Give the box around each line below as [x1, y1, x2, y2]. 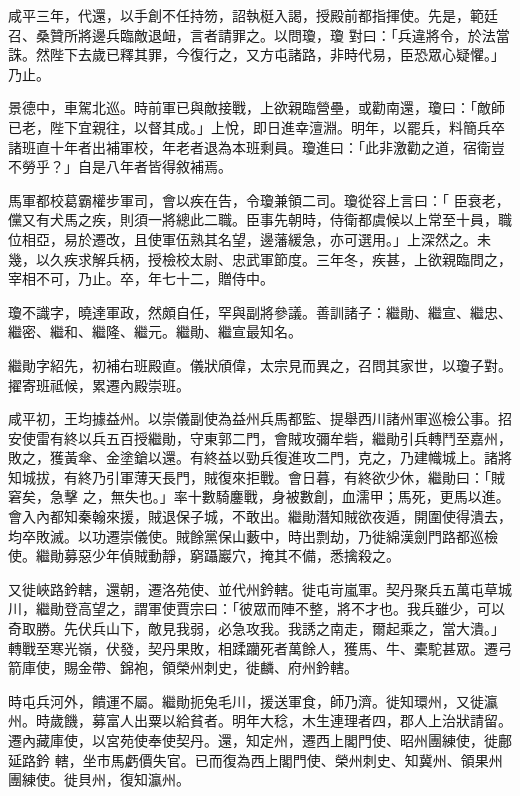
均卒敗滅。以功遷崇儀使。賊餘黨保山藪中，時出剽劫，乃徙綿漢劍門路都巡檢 [8, 525, 498, 546]
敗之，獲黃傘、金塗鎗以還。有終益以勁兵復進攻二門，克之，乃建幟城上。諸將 [8, 447, 512, 468]
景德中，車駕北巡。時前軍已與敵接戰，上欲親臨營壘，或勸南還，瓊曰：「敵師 [8, 97, 505, 118]
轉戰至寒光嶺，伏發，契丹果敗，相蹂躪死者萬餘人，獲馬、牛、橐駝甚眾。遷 [8, 637, 498, 658]
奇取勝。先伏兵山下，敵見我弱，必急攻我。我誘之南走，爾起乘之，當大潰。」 [8, 618, 505, 639]
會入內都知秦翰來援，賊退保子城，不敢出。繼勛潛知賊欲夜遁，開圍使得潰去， [8, 506, 512, 527]
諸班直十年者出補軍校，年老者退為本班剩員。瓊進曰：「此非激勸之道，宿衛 [8, 136, 491, 157]
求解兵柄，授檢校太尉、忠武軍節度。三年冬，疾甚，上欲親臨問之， [77, 248, 512, 269]
